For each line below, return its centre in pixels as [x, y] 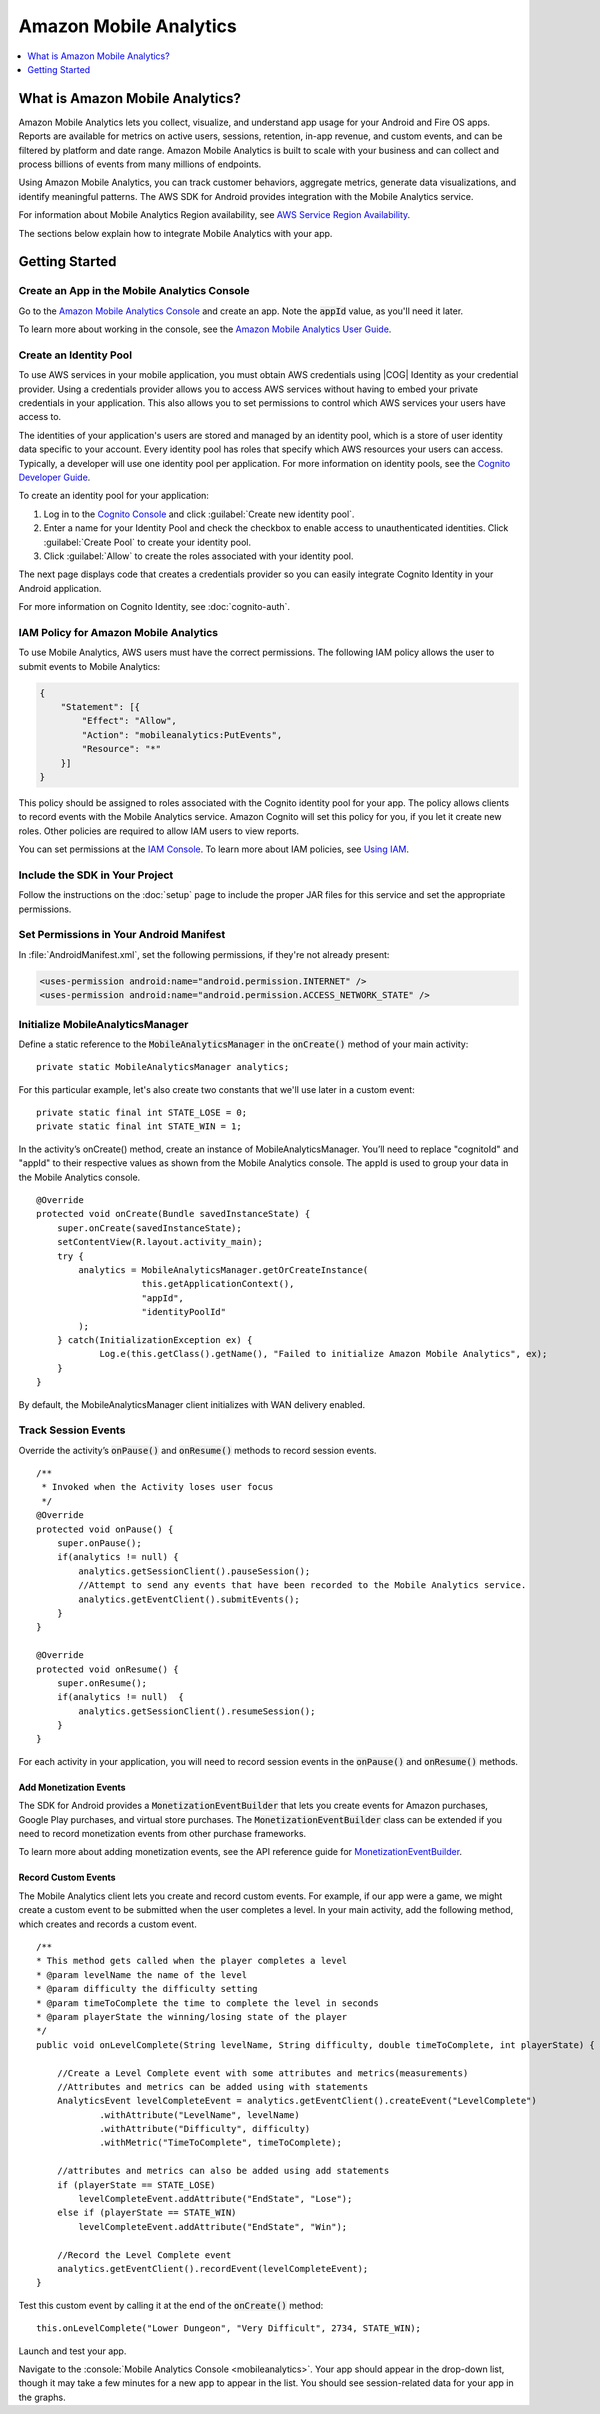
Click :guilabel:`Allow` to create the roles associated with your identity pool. [198, 556]
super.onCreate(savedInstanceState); [149, 1228]
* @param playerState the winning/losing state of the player [192, 2016]
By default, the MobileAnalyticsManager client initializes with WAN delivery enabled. [192, 1404]
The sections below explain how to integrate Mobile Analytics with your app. [175, 233]
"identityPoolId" [184, 1312]
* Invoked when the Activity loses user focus [157, 1487]
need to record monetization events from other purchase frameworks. [162, 1834]
